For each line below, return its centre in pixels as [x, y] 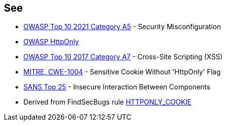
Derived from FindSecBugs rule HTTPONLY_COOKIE [107, 102]
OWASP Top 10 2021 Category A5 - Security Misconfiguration [122, 27]
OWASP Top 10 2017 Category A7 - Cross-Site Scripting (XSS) [123, 57]
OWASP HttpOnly [51, 42]
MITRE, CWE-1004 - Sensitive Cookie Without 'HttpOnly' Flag [122, 72]
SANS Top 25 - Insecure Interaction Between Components [117, 87]
